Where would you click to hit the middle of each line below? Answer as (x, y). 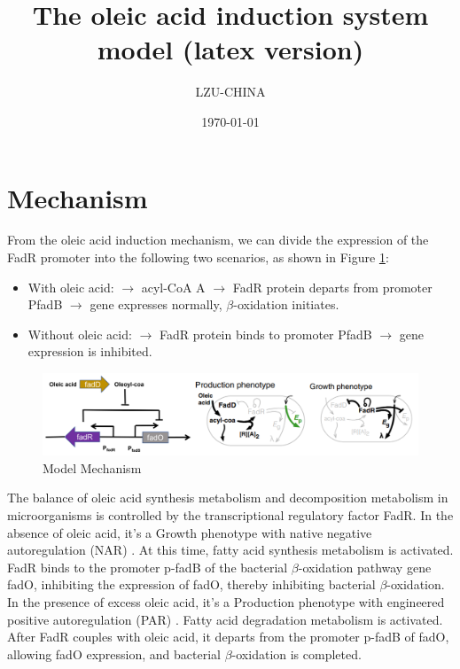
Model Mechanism (92, 467)
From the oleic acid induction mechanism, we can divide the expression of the (218, 240)
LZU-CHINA (230, 92)
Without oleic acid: (80, 334)
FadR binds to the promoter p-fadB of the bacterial (148, 567)
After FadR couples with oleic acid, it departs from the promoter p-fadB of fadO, (228, 637)
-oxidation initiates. (286, 304)
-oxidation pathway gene (365, 567)
